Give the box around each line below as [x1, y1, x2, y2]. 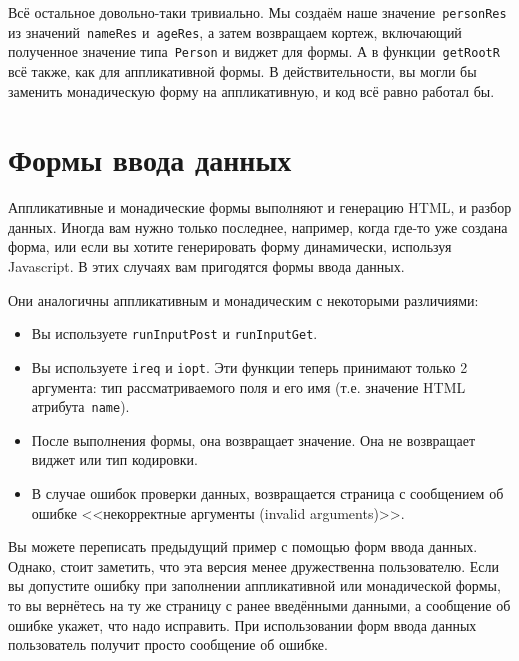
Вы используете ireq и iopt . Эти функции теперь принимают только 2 [31, 356, 468, 377]
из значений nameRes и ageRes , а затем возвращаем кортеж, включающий [8, 21, 462, 42]
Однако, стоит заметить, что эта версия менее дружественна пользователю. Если [8, 555, 500, 576]
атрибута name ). [31, 396, 130, 417]
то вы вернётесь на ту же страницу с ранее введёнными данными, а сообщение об [8, 594, 511, 615]
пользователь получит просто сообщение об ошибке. [8, 634, 328, 655]
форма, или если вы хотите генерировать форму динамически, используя [8, 236, 452, 257]
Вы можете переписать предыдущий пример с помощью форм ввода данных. [8, 536, 478, 557]
